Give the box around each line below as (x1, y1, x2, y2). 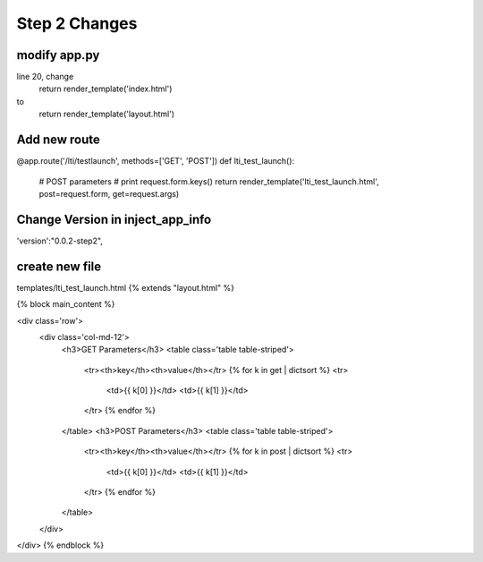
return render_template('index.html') (38, 83, 173, 94)
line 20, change (16, 72, 74, 82)
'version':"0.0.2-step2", (16, 235, 103, 246)
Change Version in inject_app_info (16, 211, 212, 227)
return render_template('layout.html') (38, 108, 174, 120)
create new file (16, 259, 102, 274)
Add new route (16, 132, 100, 148)
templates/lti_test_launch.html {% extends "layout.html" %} (16, 282, 235, 293)
